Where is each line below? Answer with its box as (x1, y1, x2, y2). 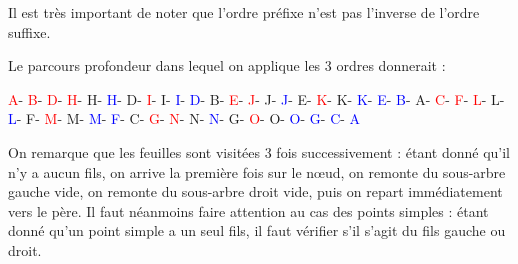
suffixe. (8, 21, 51, 42)
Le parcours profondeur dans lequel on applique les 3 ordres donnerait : (8, 55, 446, 76)
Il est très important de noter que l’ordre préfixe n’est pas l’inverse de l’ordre (8, 2, 480, 22)
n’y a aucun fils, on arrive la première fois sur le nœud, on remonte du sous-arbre (8, 161, 506, 182)
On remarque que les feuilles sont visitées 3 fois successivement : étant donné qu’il (8, 141, 510, 162)
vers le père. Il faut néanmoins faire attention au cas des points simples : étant (8, 200, 489, 221)
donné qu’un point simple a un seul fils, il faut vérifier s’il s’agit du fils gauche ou (8, 220, 506, 241)
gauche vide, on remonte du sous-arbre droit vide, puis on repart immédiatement (8, 181, 503, 202)
